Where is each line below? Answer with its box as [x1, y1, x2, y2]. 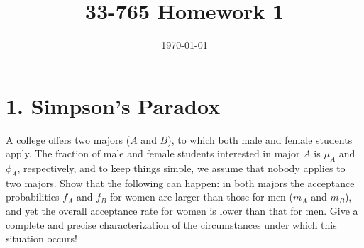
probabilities [6, 189, 60, 204]
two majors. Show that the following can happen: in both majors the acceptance [6, 175, 355, 190]
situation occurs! [6, 231, 77, 246]
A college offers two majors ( [6, 132, 131, 147]
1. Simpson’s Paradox [6, 91, 221, 120]
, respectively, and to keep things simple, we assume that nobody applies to [17, 161, 346, 176]
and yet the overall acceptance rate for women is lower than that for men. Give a [6, 203, 358, 218]
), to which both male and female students [167, 132, 353, 147]
